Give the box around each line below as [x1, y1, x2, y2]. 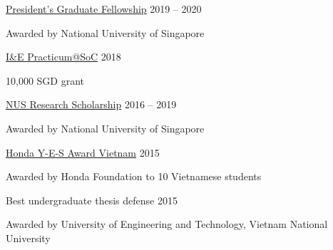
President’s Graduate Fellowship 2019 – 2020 [6, 1, 202, 16]
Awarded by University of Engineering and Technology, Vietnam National [6, 217, 328, 231]
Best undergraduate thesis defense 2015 [6, 192, 178, 207]
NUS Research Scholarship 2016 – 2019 [6, 97, 177, 112]
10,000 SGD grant [6, 73, 85, 88]
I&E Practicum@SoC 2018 [6, 49, 121, 64]
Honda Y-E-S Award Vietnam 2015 [6, 145, 160, 160]
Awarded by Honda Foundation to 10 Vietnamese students [6, 169, 262, 184]
